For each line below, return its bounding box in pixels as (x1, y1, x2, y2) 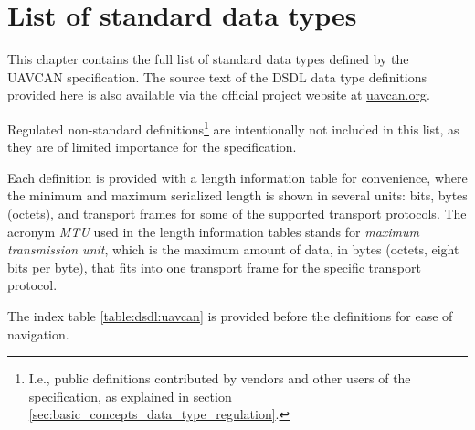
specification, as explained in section (28, 386, 232, 405)
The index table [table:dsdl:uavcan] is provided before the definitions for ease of (7, 306, 453, 325)
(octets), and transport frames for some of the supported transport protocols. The (7, 203, 467, 222)
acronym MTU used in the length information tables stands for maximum (7, 221, 420, 241)
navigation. (7, 324, 69, 343)
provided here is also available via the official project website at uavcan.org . (7, 85, 430, 104)
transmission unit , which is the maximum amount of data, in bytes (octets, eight (7, 240, 459, 259)
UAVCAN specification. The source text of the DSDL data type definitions (7, 67, 427, 86)
